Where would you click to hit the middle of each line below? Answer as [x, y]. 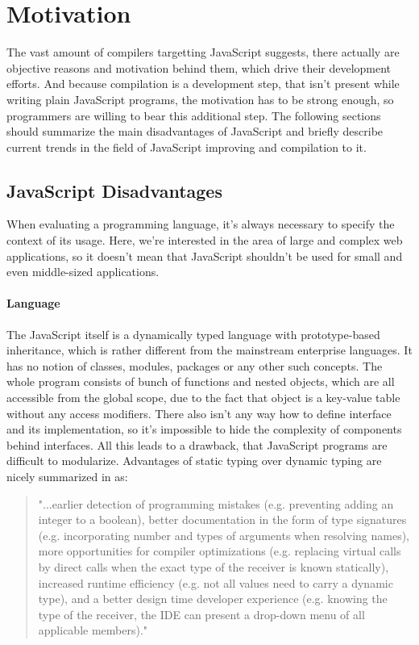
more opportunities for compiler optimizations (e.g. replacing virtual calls [220, 551]
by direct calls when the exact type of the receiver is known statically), [214, 566]
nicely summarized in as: [67, 476]
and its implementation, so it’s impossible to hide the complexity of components [204, 429]
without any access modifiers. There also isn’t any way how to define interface [199, 413]
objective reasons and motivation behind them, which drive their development [199, 67]
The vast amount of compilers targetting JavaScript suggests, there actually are [203, 52]
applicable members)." [93, 630]
